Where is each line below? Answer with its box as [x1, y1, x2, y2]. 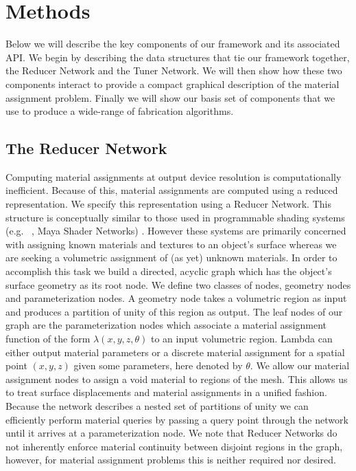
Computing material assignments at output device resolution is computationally [5, 169, 342, 184]
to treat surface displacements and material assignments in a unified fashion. [5, 385, 327, 399]
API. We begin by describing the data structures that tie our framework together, [5, 50, 350, 64]
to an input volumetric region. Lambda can [151, 331, 333, 346]
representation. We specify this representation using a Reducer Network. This [5, 197, 331, 211]
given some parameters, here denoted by [73, 358, 243, 373]
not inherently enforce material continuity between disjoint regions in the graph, [5, 439, 343, 453]
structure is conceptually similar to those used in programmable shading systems [5, 210, 345, 224]
